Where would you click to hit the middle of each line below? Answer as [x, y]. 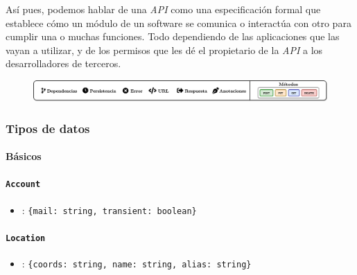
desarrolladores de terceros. [63, 63]
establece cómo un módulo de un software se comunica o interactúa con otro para [178, 23]
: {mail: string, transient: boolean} [109, 210]
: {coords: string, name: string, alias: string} [137, 264]
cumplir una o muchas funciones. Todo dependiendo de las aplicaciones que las [173, 36]
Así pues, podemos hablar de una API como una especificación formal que [163, 9]
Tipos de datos [48, 128]
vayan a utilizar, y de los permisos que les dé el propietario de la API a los [164, 50]
